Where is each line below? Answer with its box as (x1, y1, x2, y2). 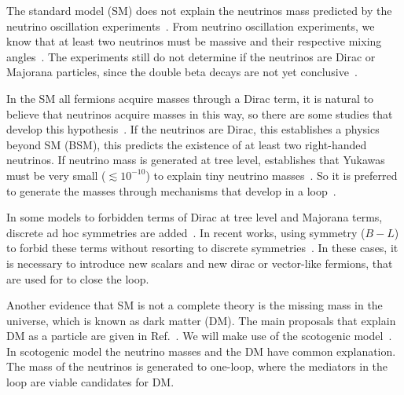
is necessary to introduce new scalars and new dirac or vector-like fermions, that (6, 254, 393, 271)
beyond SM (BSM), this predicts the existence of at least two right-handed (6, 136, 367, 152)
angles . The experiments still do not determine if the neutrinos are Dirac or (6, 48, 376, 64)
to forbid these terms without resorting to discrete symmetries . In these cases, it (6, 240, 398, 256)
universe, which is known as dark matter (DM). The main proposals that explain (6, 312, 396, 328)
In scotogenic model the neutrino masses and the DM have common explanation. (6, 342, 396, 359)
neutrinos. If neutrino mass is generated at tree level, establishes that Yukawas (6, 152, 385, 168)
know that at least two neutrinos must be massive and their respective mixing (6, 33, 382, 49)
